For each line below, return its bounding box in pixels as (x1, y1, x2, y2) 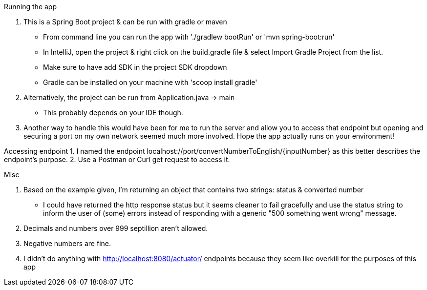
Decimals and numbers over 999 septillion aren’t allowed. (23, 224, 208, 232)
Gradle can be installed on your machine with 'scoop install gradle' (43, 78, 257, 86)
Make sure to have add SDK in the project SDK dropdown (43, 63, 227, 71)
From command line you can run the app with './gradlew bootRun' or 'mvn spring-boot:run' (43, 33, 335, 41)
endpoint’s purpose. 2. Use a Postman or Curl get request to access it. (4, 155, 230, 164)
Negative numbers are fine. (23, 239, 111, 248)
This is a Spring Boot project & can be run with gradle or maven (23, 18, 227, 26)
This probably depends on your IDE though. (43, 108, 183, 117)
